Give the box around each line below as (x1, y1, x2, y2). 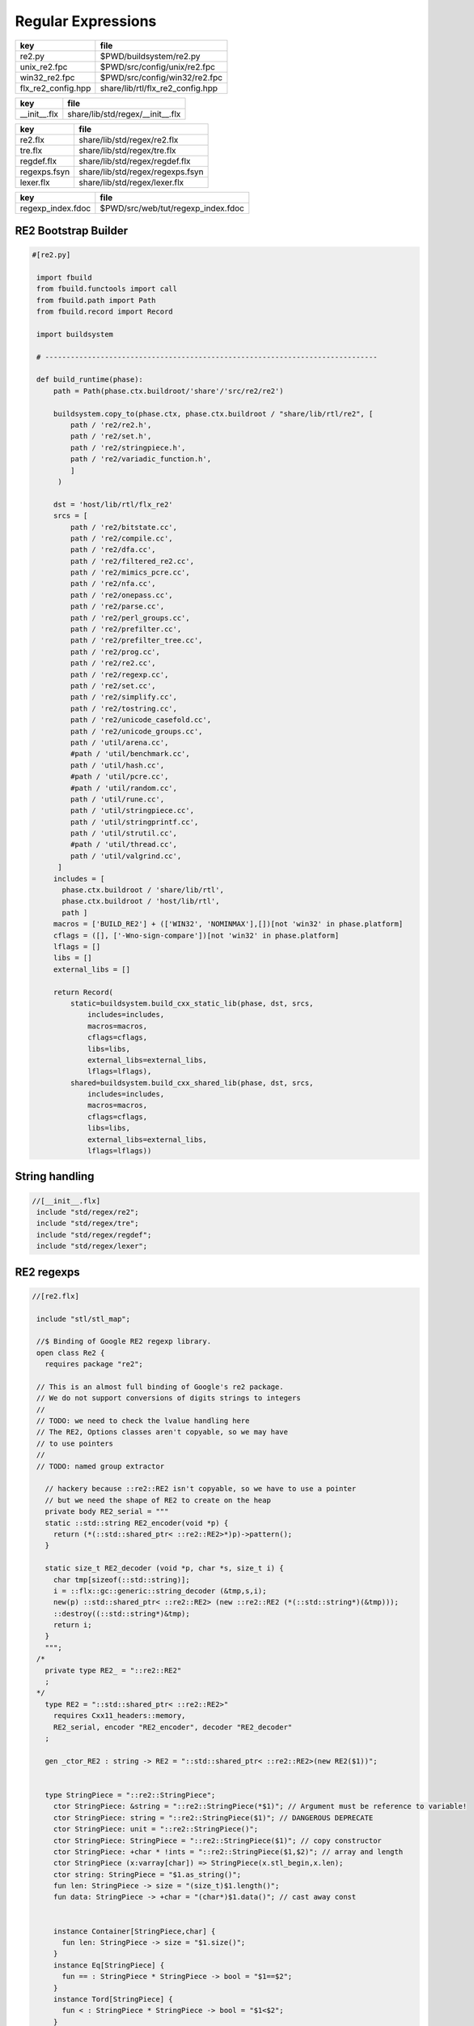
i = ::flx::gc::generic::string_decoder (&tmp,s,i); (53, 1586, 267, 1596)
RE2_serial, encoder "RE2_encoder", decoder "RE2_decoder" (53, 1722, 293, 1732)
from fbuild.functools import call (36, 284, 178, 293)
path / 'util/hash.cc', (70, 760, 165, 770)
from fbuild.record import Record (36, 307, 173, 316)
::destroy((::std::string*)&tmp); (53, 1609, 190, 1618)
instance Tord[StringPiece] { (53, 1994, 173, 2003)
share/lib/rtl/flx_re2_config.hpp (99, 82, 218, 93)
